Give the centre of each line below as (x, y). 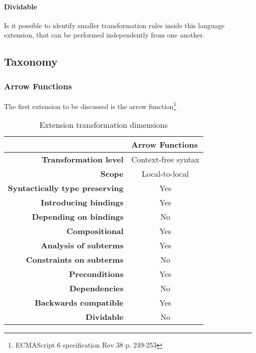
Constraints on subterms (75, 260)
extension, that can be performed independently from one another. (104, 35)
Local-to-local (165, 174)
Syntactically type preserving (66, 188)
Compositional (95, 231)
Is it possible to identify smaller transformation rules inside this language (114, 25)
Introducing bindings (82, 202)
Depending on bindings (78, 217)
